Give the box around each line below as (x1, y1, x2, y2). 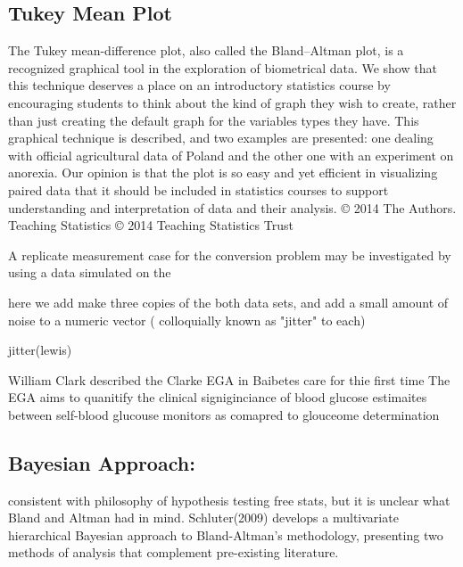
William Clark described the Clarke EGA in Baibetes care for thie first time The (8, 370, 451, 389)
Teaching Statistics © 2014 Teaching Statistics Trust (8, 216, 294, 234)
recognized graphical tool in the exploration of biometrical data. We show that (8, 58, 437, 77)
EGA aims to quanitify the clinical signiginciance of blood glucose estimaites (8, 388, 427, 407)
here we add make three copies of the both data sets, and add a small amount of (8, 292, 449, 311)
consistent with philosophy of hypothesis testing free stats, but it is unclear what (8, 490, 451, 509)
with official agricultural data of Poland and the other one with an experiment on (8, 145, 454, 164)
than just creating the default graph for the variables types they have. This (8, 111, 419, 129)
